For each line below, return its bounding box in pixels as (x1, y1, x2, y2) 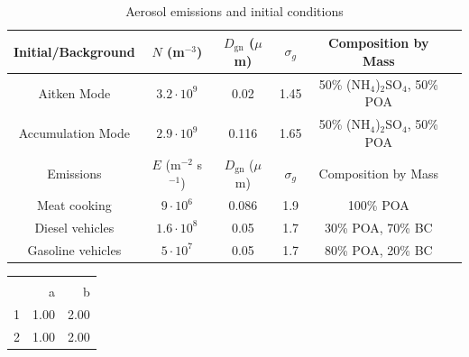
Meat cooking (36, 196, 112, 215)
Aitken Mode (38, 83, 111, 102)
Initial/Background (14, 41, 135, 60)
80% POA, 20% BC (324, 240, 433, 259)
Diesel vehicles (34, 217, 115, 236)
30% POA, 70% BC (324, 217, 433, 236)
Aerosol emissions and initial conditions (125, 2, 344, 20)
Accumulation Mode (18, 124, 130, 142)
